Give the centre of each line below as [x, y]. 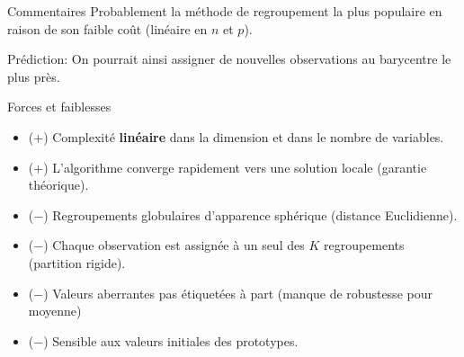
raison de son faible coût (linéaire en [107, 28]
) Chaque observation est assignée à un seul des [174, 245]
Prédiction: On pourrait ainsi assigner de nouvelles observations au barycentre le [229, 59]
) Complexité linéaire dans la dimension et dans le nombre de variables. [244, 136]
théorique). [58, 185]
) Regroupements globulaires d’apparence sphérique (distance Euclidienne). [250, 214]
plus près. [34, 76]
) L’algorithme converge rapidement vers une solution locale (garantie [235, 167]
